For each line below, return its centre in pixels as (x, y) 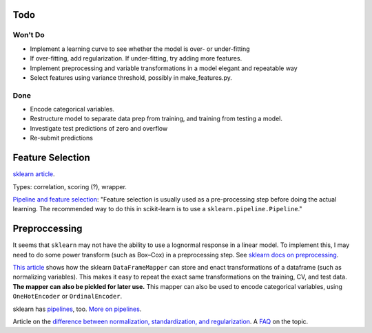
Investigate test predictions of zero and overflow (99, 128)
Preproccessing (48, 229)
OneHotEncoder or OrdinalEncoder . (68, 297)
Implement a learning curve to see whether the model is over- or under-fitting (140, 49)
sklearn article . (34, 174)
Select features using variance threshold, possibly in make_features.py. (131, 77)
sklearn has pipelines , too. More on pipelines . (77, 309)
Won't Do (29, 35)
